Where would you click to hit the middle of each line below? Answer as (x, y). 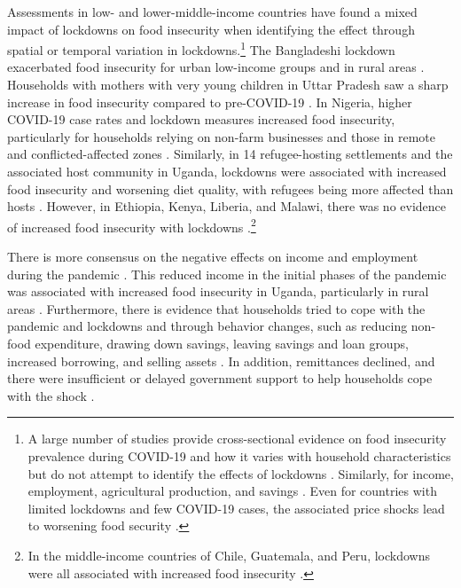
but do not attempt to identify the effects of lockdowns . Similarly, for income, (241, 473)
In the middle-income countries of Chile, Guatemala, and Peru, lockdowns (229, 555)
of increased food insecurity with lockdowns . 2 (132, 225)
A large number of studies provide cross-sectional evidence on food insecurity (237, 439)
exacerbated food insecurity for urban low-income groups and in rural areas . (216, 67)
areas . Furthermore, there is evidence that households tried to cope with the (216, 308)
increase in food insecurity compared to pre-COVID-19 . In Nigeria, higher (210, 102)
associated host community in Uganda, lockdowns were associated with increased (227, 171)
